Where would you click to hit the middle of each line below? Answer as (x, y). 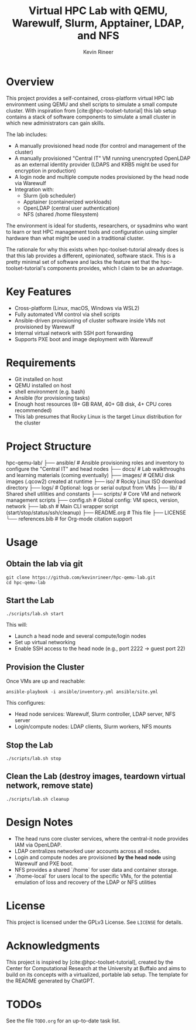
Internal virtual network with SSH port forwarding (74, 333)
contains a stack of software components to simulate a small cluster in (91, 117)
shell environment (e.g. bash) (50, 392)
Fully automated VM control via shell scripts (67, 314)
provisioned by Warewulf (44, 327)
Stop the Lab (30, 745)
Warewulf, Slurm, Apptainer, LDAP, (98, 23)
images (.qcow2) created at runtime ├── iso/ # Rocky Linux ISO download (96, 481)
